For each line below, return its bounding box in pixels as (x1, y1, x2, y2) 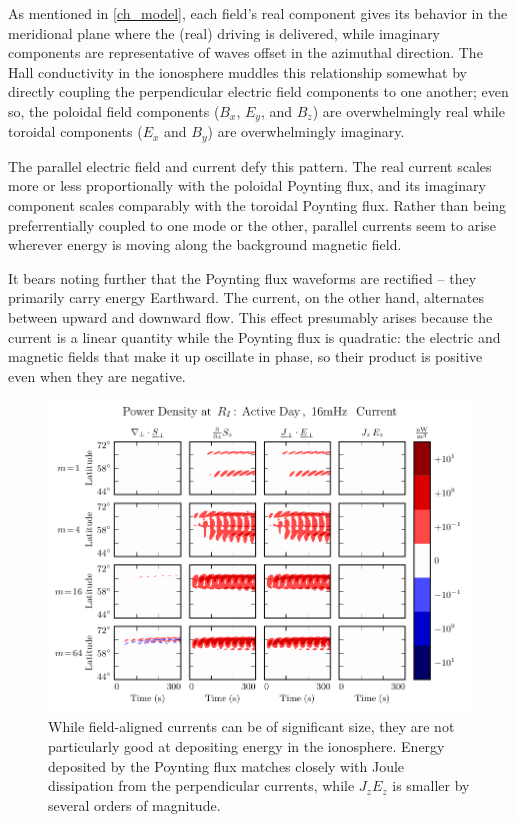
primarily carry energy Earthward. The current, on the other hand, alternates (8, 287, 484, 308)
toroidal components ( (8, 121, 143, 142)
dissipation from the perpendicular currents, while (48, 775, 355, 796)
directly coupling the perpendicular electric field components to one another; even (8, 81, 509, 102)
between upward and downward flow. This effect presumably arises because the (8, 307, 493, 328)
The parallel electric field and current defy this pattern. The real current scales (8, 155, 492, 176)
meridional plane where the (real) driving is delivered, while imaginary (8, 22, 441, 43)
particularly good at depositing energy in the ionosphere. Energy (48, 736, 445, 757)
